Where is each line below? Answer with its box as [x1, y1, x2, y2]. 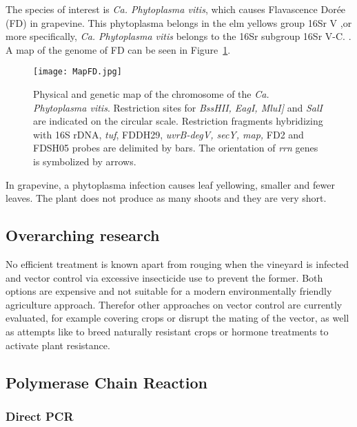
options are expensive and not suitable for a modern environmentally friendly [6, 284, 332, 298]
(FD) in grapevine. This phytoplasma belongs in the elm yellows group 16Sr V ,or [6, 15, 352, 30]
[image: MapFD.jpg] [33, 67, 122, 77]
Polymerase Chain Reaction [6, 371, 207, 393]
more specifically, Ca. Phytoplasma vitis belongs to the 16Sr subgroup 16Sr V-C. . [6, 29, 351, 43]
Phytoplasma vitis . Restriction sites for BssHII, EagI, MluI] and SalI [33, 100, 323, 114]
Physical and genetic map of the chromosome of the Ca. [33, 87, 269, 101]
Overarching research [6, 225, 160, 246]
